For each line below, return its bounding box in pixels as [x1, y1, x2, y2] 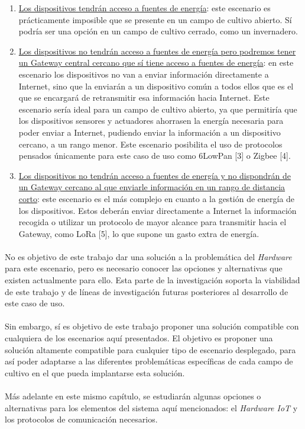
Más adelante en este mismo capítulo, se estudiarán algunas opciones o [5, 390, 261, 402]
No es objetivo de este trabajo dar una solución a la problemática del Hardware [5, 250, 292, 262]
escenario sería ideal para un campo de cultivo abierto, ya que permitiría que [18, 103, 297, 115]
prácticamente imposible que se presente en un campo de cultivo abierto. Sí [18, 13, 292, 25]
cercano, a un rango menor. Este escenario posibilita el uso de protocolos [18, 137, 283, 150]
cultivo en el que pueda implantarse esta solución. [5, 366, 185, 379]
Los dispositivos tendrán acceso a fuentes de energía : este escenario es [18, 2, 271, 14]
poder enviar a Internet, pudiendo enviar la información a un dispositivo [18, 126, 281, 138]
